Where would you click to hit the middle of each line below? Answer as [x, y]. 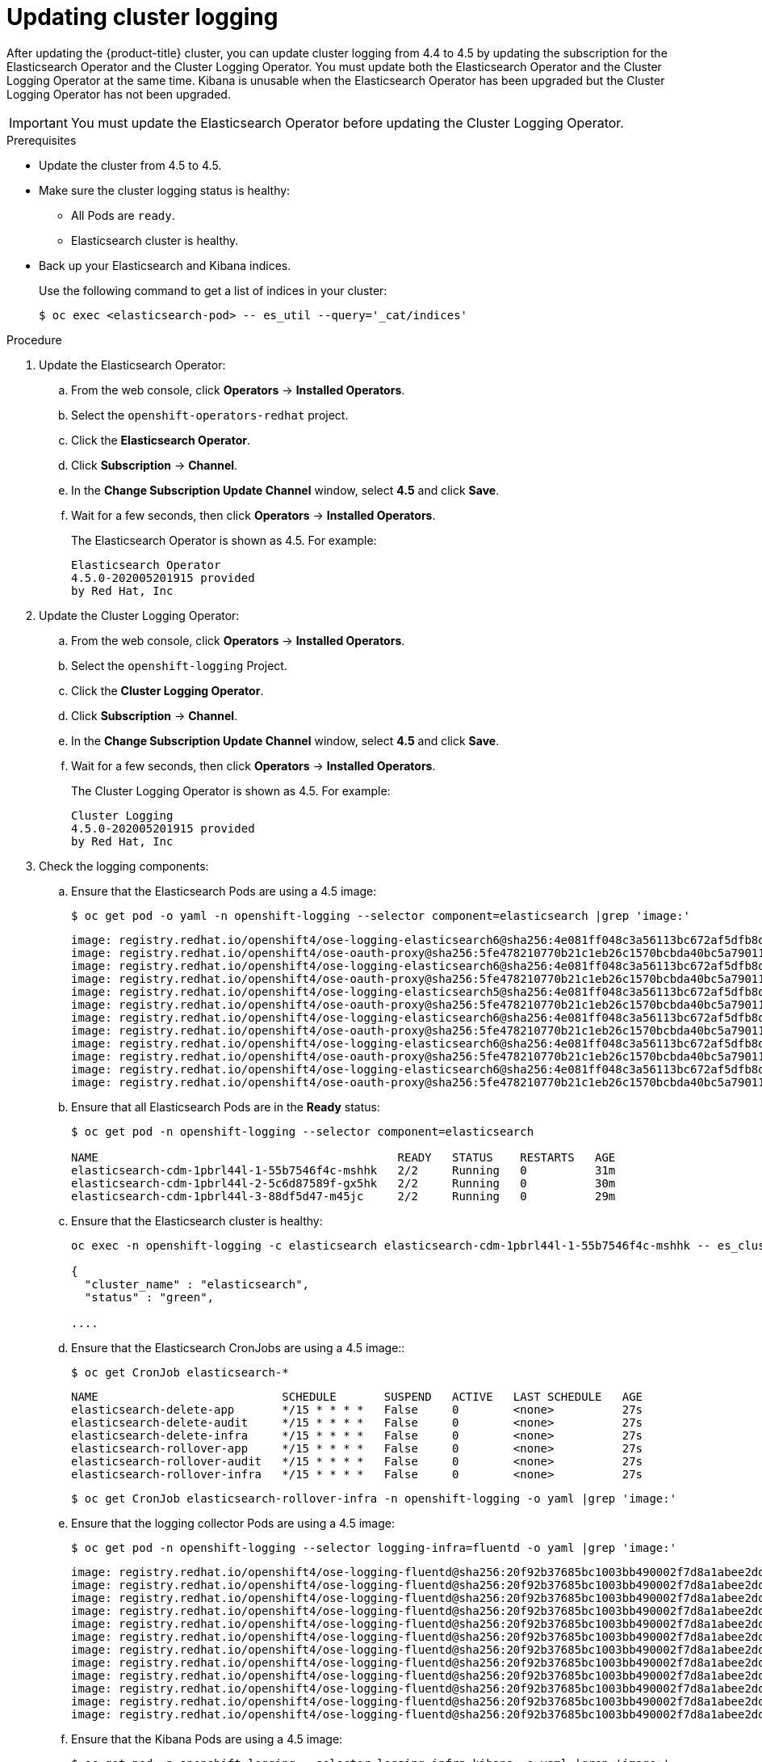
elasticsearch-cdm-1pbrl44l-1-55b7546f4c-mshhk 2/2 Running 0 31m [343, 1170]
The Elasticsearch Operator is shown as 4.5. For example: [224, 540]
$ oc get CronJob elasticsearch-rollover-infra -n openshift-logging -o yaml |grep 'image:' [374, 1498]
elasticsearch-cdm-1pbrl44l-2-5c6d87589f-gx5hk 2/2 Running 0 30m [343, 1183]
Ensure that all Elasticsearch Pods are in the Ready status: [226, 1107]
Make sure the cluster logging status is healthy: [165, 190]
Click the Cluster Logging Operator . [167, 690]
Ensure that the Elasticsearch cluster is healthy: [197, 1220]
